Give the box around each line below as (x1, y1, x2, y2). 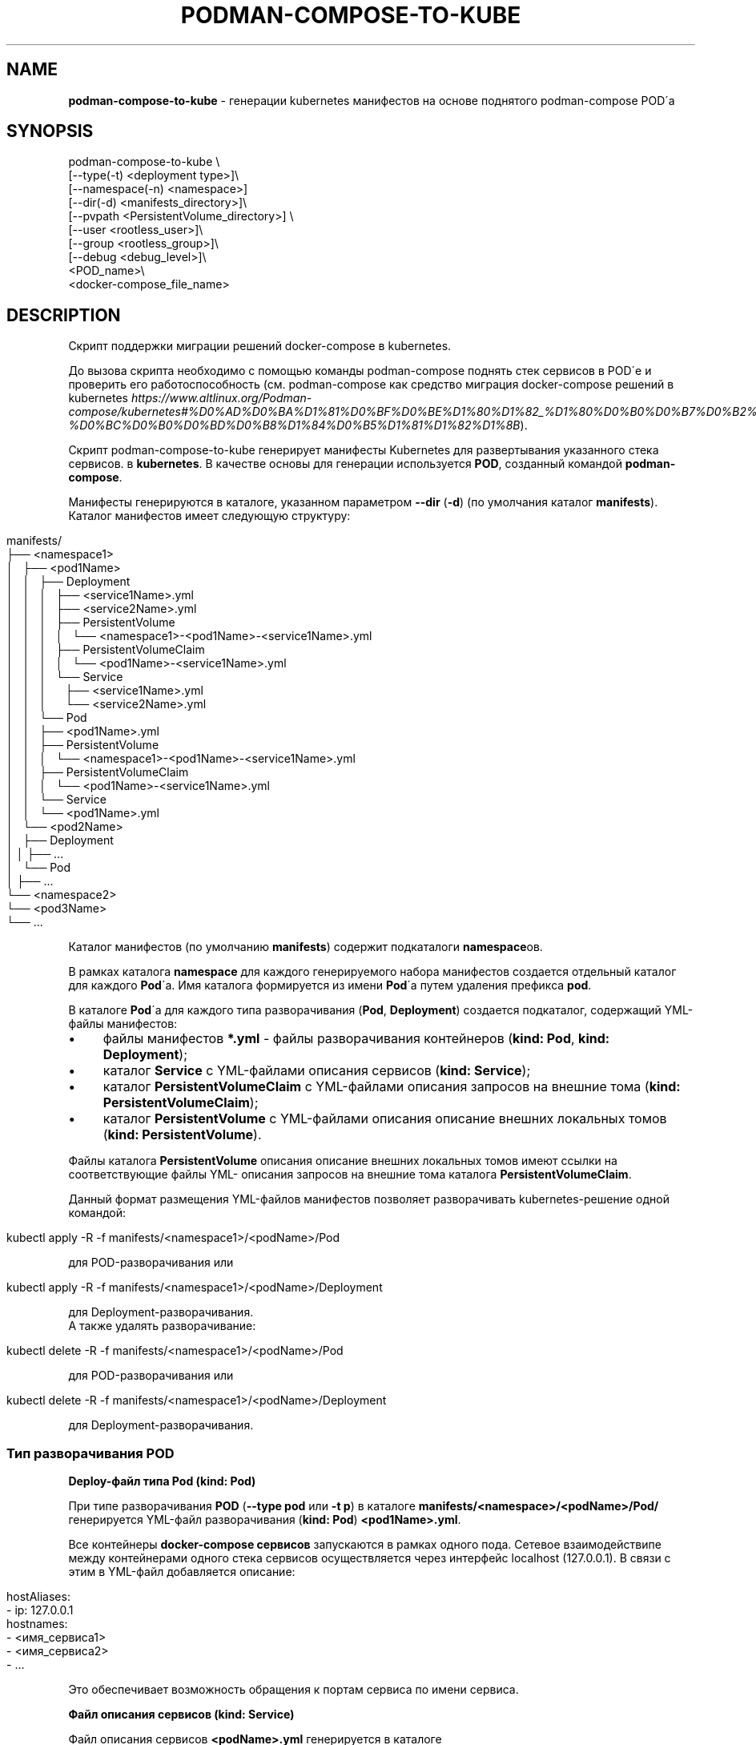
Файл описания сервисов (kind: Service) (68, 1707, 295, 1722)
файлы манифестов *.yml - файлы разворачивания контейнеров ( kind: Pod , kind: (103, 1030, 610, 1047)
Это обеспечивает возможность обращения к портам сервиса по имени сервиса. (68, 1683, 519, 1697)
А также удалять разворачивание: (68, 1319, 256, 1333)
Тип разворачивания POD (6, 1445, 175, 1461)
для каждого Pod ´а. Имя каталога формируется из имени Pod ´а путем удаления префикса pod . (68, 978, 592, 993)
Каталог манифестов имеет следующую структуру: (68, 509, 351, 523)
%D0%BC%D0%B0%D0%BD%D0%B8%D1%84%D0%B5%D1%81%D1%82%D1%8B (68, 418, 521, 433)
